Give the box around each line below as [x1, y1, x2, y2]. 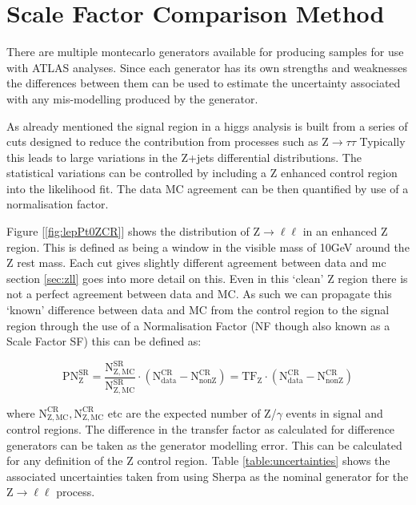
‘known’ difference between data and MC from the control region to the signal [6, 301, 390, 318]
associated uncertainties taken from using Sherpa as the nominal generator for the [6, 467, 409, 484]
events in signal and [286, 404, 383, 421]
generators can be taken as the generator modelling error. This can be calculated [6, 436, 402, 453]
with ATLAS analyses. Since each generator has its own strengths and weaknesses [6, 59, 408, 75]
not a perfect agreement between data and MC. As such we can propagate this [6, 285, 392, 302]
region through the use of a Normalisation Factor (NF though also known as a [6, 317, 390, 333]
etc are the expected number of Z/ [107, 404, 277, 421]
